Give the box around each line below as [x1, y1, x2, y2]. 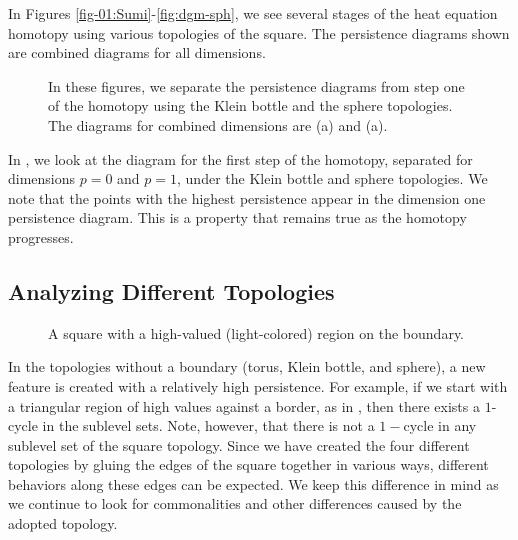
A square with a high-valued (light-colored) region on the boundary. [48, 322, 465, 343]
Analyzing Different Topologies [8, 275, 335, 306]
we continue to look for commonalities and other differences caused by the [8, 493, 462, 514]
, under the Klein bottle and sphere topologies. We [177, 168, 488, 189]
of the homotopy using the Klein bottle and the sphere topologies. [48, 95, 453, 116]
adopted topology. [8, 513, 118, 534]
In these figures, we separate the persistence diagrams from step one [48, 75, 465, 96]
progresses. [8, 226, 74, 247]
